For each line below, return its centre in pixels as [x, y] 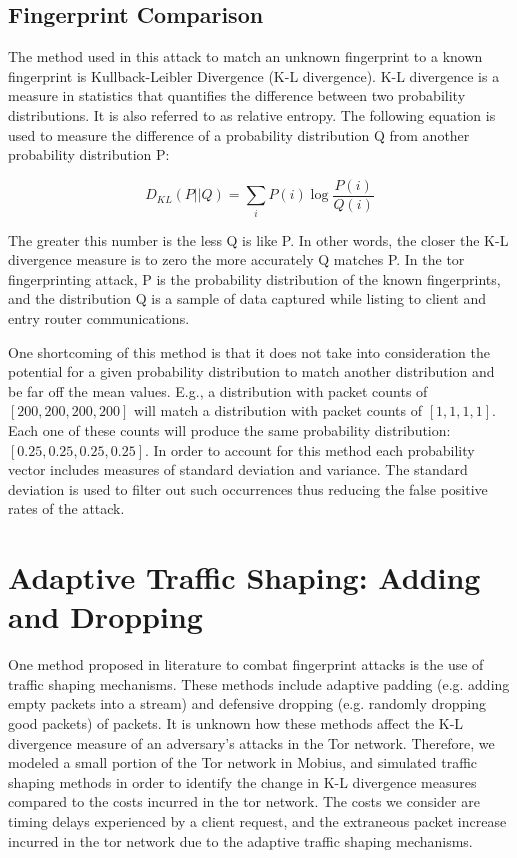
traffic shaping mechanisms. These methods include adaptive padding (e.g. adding [259, 683]
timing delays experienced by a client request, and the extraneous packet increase [257, 820]
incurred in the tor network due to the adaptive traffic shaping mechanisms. [240, 840]
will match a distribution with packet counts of [278, 410]
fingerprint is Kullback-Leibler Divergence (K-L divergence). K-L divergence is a [254, 75]
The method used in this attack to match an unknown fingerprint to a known [245, 56]
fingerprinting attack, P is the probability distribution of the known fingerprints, [254, 278]
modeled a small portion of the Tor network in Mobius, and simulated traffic [243, 762]
